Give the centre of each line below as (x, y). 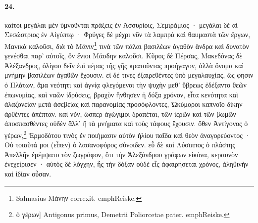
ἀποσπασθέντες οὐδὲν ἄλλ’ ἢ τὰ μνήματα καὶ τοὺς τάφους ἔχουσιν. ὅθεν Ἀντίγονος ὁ (126, 123)
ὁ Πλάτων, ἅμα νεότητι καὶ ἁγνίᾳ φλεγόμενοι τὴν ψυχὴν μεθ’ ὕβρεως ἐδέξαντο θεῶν (126, 85)
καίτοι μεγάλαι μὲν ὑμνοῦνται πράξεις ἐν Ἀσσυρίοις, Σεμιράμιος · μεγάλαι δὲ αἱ (121, 24)
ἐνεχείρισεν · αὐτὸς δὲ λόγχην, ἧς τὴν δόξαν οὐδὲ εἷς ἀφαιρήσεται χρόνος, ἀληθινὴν (127, 164)
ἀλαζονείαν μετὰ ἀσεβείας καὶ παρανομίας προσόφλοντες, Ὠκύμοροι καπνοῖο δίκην (124, 104)
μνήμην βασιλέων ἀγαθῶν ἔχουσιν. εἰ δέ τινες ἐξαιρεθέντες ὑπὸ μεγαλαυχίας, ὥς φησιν (129, 75)
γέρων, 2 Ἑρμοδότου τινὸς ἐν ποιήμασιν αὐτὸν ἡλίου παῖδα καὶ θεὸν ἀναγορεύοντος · (128, 134)
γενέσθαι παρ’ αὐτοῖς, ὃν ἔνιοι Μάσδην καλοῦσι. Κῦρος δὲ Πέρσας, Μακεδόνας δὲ (124, 56)
